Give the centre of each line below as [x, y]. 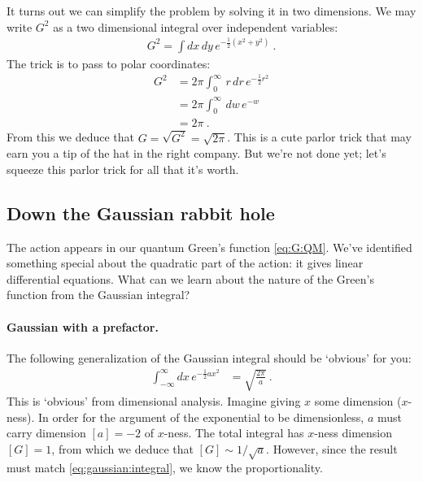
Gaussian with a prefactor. [83, 326]
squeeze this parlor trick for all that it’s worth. [123, 169]
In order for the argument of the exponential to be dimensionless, [201, 417]
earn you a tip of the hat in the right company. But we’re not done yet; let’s [196, 153]
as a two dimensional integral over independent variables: [196, 26]
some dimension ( [358, 401]
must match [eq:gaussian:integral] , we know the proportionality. [165, 467]
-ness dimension [353, 433]
